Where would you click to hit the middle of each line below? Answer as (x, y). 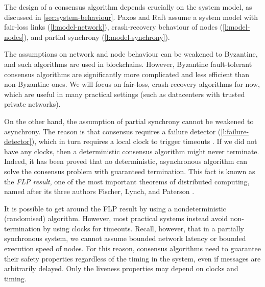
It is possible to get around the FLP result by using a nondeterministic (115, 208)
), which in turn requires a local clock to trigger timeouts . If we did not (144, 141)
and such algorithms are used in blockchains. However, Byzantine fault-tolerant (128, 64)
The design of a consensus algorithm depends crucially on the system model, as (128, 7)
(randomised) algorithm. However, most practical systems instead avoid (116, 218)
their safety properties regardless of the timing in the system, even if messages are (132, 258)
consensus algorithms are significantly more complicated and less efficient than (127, 74)
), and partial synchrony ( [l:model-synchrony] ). (97, 37)
